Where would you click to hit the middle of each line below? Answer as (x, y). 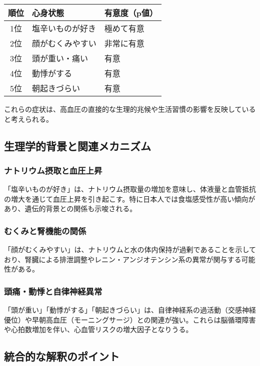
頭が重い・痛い (60, 58)
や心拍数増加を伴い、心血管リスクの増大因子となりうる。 (98, 329)
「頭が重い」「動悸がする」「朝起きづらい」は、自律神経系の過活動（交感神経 (130, 310)
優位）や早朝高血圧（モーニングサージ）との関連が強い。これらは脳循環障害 (130, 319)
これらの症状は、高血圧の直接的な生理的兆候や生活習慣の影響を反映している (130, 109)
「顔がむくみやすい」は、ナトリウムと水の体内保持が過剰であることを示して (130, 249)
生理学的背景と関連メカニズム (77, 146)
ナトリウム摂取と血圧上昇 (53, 170)
